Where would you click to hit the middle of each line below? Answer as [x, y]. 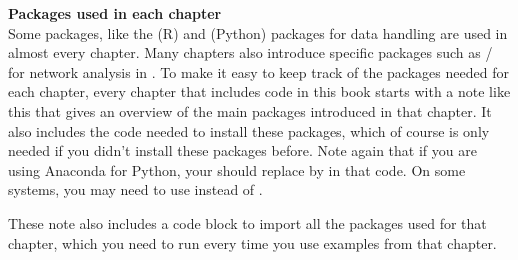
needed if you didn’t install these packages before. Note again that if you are [242, 150]
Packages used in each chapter [115, 13]
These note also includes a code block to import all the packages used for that [247, 222]
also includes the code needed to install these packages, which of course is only [249, 130]
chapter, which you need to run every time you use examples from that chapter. [252, 242]
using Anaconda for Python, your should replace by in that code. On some [237, 169]
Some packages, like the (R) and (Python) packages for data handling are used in [258, 32]
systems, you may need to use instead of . [135, 189]
